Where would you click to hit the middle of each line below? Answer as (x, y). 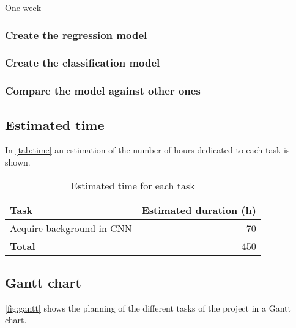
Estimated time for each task (133, 185)
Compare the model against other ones (103, 91)
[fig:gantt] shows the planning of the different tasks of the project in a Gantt (148, 308)
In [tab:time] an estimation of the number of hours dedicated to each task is (147, 150)
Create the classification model (83, 63)
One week (23, 7)
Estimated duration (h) (199, 210)
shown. (18, 162)
